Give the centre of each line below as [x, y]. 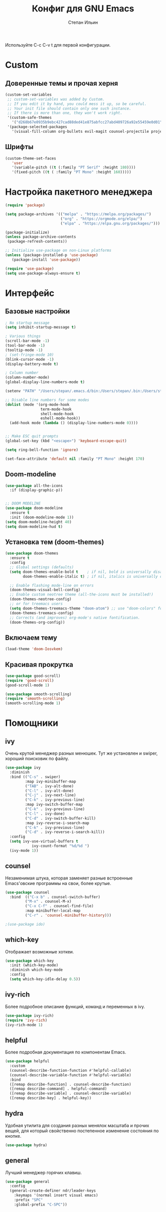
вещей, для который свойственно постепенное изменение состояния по [82, 1131]
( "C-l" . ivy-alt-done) [49, 791]
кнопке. [13, 1136]
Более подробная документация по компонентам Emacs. [66, 1052]
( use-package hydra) [26, 1145]
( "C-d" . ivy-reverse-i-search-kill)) [65, 832]
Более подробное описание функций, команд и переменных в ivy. [75, 1006]
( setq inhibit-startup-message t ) [41, 328]
